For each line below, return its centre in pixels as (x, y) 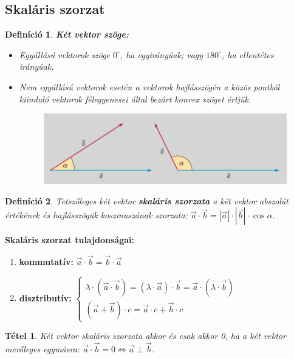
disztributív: (45, 297)
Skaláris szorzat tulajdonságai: (70, 240)
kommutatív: (46, 262)
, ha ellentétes (248, 54)
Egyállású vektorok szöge (65, 54)
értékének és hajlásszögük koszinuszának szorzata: (96, 215)
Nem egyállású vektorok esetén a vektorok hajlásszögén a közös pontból (149, 86)
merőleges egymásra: (43, 348)
